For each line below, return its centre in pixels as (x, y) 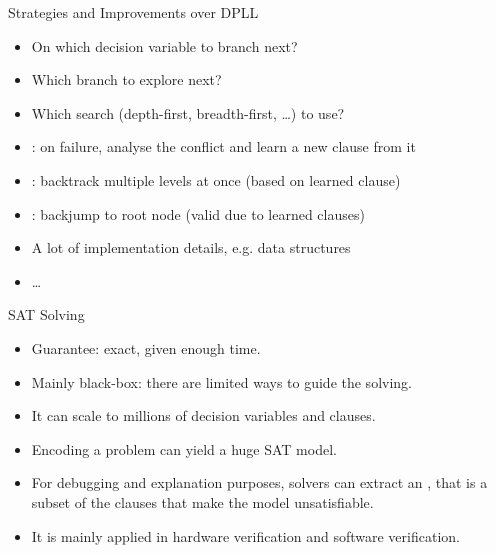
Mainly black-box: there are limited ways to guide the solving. (221, 381)
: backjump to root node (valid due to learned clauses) (198, 213)
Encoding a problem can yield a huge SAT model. (184, 448)
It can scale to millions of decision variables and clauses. (203, 415)
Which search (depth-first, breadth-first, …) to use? (188, 112)
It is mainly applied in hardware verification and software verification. (245, 535)
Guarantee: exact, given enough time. (146, 347)
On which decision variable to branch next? (164, 45)
